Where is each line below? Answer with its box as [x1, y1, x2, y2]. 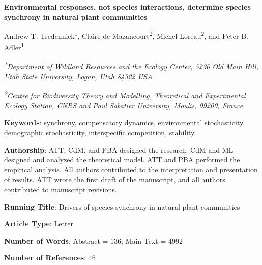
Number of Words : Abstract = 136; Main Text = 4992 [4, 235, 183, 246]
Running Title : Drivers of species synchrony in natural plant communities [4, 201, 240, 212]
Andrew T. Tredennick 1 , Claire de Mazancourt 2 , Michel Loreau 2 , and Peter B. [4, 29, 248, 41]
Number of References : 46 [4, 252, 96, 263]
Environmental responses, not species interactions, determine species [4, 2, 251, 12]
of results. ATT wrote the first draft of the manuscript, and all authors [4, 174, 225, 185]
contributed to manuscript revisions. [4, 184, 117, 194]
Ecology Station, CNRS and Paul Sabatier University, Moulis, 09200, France [4, 100, 243, 110]
